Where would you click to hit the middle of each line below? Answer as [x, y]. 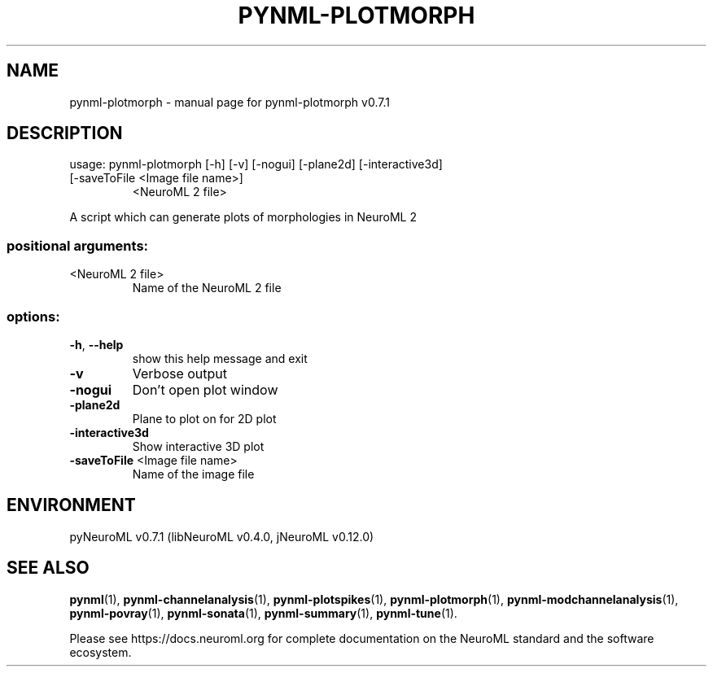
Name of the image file [193, 474]
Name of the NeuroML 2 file [207, 288]
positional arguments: [78, 245]
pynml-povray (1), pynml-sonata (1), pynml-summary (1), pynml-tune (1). [263, 613]
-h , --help [96, 344]
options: [33, 316]
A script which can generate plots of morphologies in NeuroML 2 [243, 217]
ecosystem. [101, 652]
